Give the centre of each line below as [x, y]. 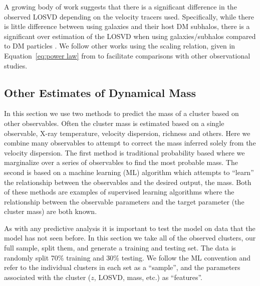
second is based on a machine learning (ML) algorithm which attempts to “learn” [129, 172]
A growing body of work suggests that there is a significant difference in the [120, 6]
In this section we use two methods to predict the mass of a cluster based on [121, 113]
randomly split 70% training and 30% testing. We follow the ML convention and [127, 257]
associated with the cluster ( [48, 277]
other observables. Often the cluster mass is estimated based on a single [114, 123]
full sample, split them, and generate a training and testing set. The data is [120, 248]
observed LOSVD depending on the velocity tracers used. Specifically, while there [129, 16]
